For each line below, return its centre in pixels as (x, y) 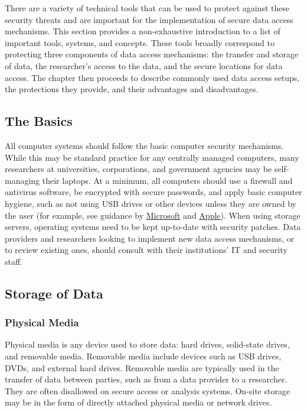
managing (22, 180)
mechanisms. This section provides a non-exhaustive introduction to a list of (143, 31)
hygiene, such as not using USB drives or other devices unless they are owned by (151, 203)
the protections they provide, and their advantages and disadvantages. (132, 89)
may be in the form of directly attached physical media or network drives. (138, 402)
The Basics (39, 121)
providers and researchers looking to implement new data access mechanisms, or (150, 238)
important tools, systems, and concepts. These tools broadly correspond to (140, 42)
